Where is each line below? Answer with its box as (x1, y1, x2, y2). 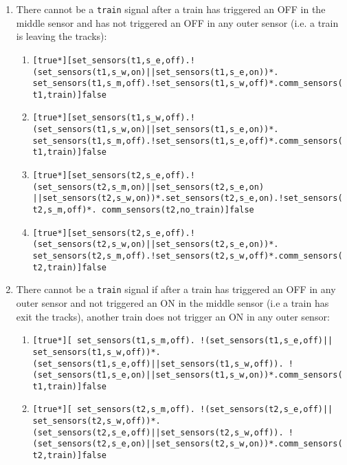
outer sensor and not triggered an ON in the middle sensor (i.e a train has (16, 296, 329, 310)
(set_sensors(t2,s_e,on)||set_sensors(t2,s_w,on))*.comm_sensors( (32, 439, 343, 449)
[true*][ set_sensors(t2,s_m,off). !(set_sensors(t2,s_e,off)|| (32, 404, 333, 415)
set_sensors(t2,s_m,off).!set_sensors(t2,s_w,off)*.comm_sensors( (32, 251, 343, 261)
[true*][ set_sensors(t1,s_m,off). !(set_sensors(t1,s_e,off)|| (32, 336, 333, 346)
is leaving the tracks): (16, 29, 107, 43)
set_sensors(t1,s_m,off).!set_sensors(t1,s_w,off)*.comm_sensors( (32, 78, 343, 89)
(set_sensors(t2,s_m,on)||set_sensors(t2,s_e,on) (32, 182, 265, 192)
